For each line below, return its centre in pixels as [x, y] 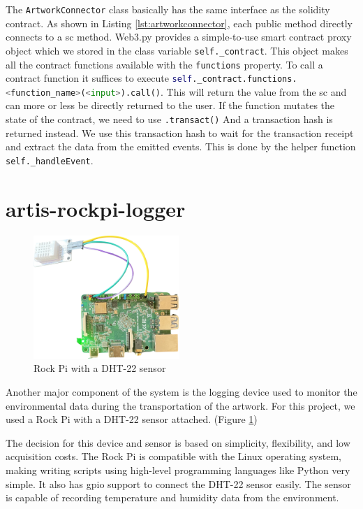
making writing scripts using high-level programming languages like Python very [178, 469]
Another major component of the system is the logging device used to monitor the [181, 391]
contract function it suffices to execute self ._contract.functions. [151, 78]
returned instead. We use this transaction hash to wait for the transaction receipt [180, 132]
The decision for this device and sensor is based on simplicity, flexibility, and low [178, 442]
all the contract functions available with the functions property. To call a [164, 64]
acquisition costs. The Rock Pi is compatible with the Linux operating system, [173, 456]
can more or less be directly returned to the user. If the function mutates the [170, 105]
